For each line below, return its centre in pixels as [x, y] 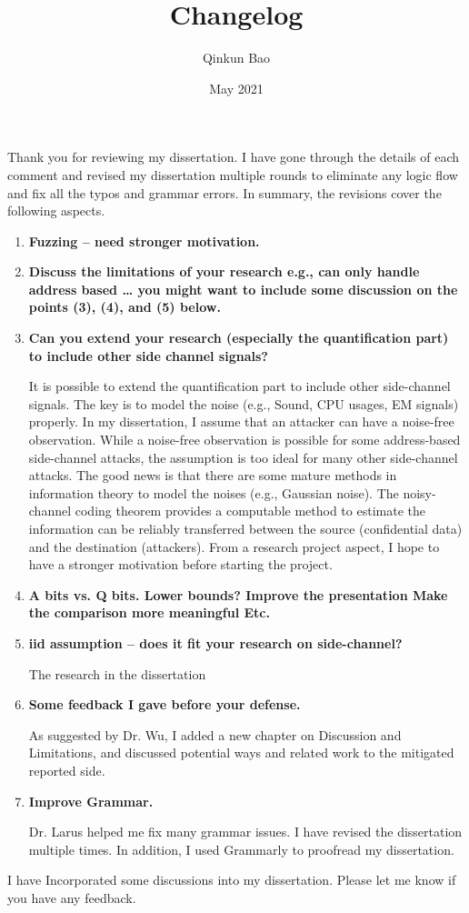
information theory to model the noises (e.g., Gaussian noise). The [214, 492]
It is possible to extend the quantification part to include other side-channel [239, 386]
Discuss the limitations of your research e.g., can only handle [224, 271]
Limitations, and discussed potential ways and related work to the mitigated [241, 752]
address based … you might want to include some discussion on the [243, 289]
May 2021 [236, 88]
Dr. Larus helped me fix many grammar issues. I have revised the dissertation [245, 832]
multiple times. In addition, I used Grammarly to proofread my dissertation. [241, 849]
